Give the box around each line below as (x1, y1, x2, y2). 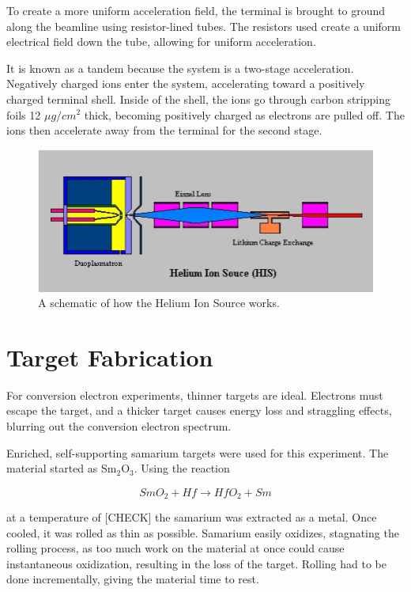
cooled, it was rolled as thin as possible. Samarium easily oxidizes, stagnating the (6, 524, 399, 541)
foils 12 (6, 106, 41, 123)
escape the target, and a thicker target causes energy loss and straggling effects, (6, 402, 392, 419)
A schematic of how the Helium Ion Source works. (38, 294, 280, 311)
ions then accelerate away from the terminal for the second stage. (6, 122, 322, 139)
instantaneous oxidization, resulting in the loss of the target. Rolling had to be (6, 555, 386, 571)
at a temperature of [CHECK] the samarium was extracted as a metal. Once (6, 509, 377, 526)
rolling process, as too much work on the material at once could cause (6, 540, 345, 556)
